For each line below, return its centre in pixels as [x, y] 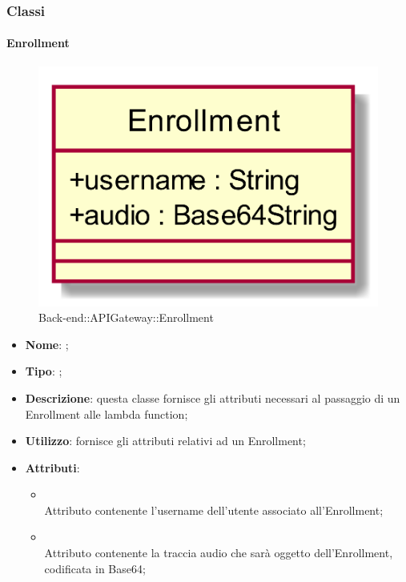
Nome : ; [47, 344]
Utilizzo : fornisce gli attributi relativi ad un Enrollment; [165, 441]
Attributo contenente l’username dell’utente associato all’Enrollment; [214, 510]
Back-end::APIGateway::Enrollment [126, 317]
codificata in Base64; [95, 568]
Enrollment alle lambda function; [107, 413]
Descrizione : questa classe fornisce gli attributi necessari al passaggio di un [213, 397]
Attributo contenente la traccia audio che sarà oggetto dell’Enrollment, [219, 553]
